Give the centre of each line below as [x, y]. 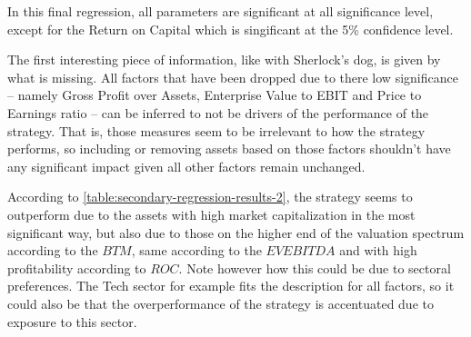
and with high [378, 250]
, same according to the [196, 250]
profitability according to [77, 268]
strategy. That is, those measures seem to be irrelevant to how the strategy [216, 130]
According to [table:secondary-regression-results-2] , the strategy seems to [210, 197]
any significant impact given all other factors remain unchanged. [186, 166]
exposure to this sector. [72, 321]
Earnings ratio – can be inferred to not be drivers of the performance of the [218, 112]
